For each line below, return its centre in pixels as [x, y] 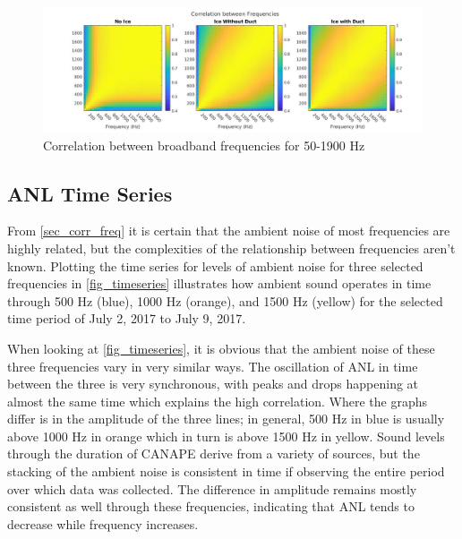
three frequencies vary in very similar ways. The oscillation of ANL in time [213, 366]
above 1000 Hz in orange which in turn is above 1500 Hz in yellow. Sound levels [226, 436]
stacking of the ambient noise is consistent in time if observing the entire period [226, 471]
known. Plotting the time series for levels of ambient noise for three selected [215, 265]
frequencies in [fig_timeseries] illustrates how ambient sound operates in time [219, 283]
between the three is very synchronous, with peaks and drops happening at [213, 384]
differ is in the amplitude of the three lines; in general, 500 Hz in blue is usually [226, 419]
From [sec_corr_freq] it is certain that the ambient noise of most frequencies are [229, 231]
